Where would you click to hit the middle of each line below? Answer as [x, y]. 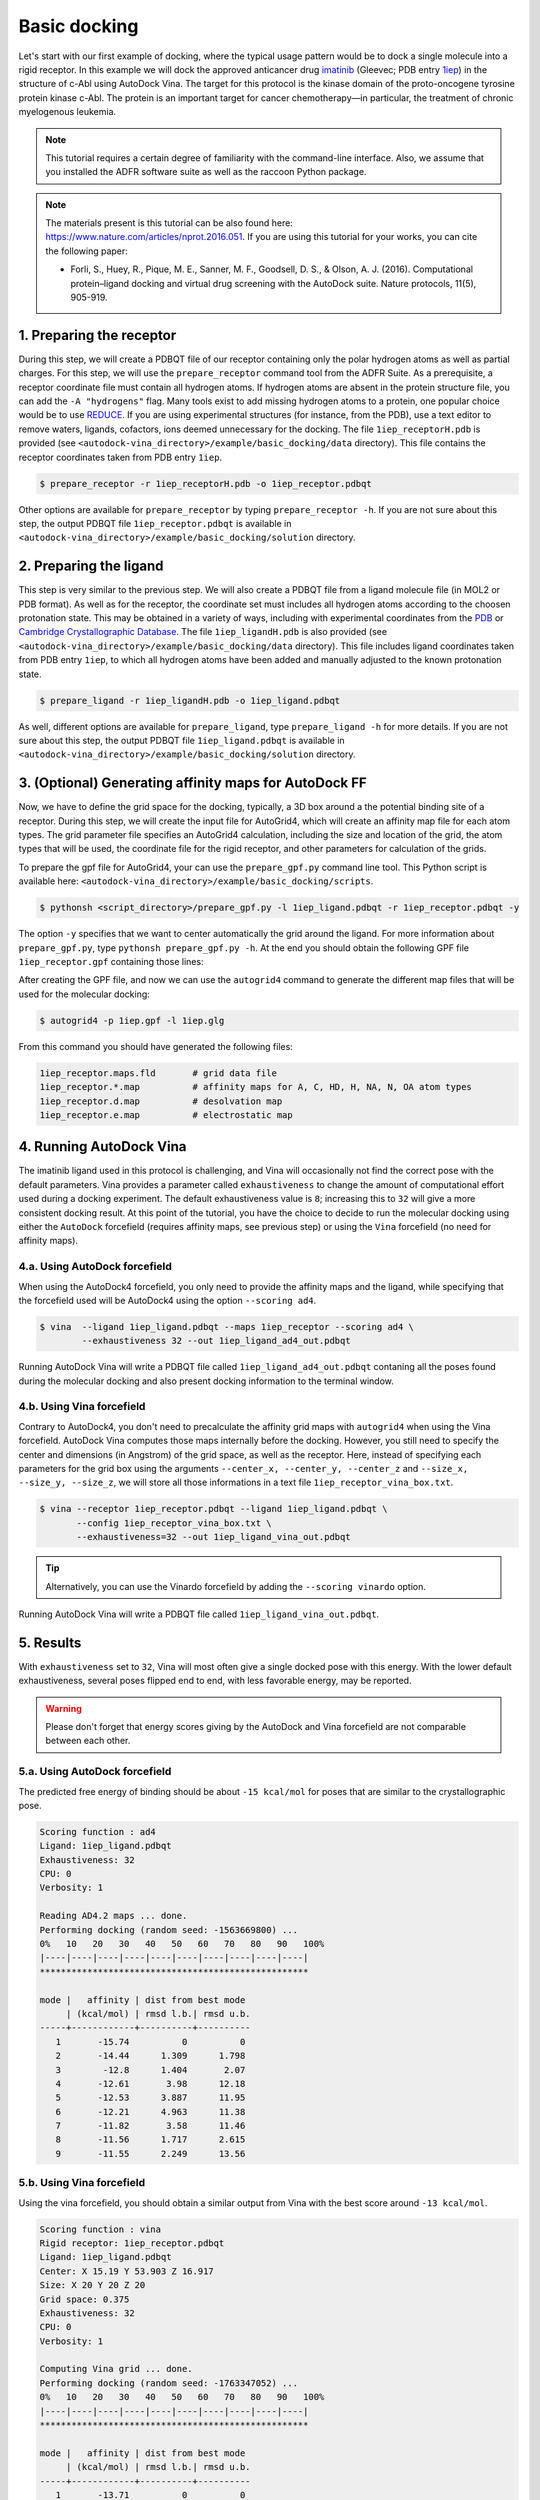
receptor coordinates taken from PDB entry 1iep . [120, 457]
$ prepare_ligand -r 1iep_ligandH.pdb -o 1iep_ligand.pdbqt [190, 700]
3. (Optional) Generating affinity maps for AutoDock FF [192, 783]
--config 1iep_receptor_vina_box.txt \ [174, 1523]
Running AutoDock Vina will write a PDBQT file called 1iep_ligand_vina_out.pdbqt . [199, 1614]
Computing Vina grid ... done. [116, 2369]
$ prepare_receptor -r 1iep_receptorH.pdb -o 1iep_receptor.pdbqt [205, 483]
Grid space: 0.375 [84, 2299]
